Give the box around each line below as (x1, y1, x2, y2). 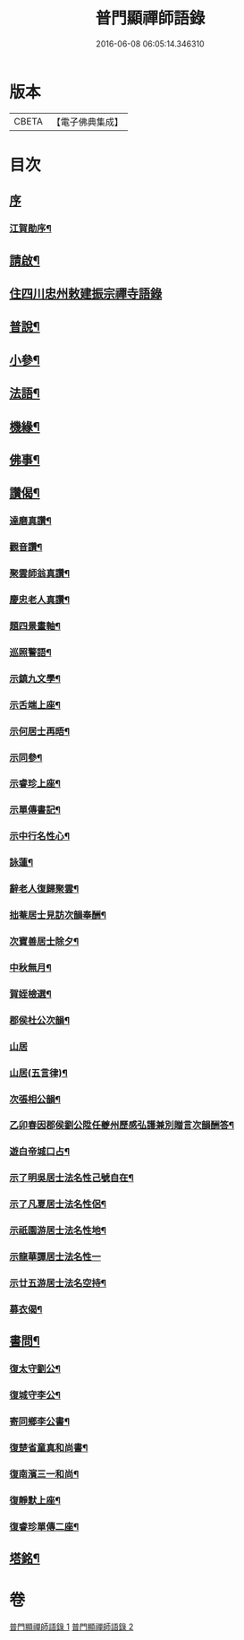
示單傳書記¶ (9, 804, 61, 816)
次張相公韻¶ (9, 1092, 61, 1105)
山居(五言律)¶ (9, 1066, 68, 1079)
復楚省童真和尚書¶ (9, 1441, 88, 1454)
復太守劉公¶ (9, 1363, 61, 1376)
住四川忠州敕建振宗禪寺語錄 (9, 286, 163, 301)
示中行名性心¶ (9, 830, 70, 842)
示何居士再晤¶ (9, 725, 70, 738)
